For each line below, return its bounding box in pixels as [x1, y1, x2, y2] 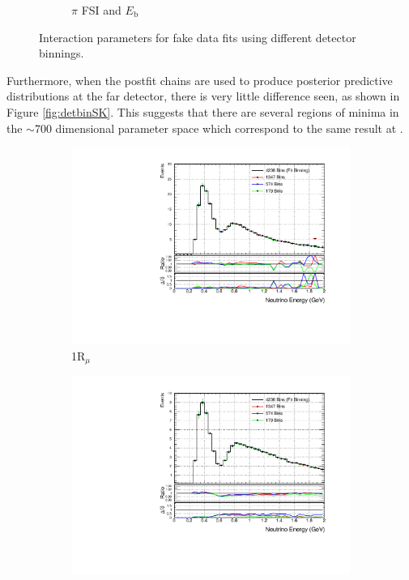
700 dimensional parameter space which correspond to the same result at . [34, 119, 403, 136]
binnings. [39, 45, 84, 62]
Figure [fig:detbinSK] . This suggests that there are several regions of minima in [6, 103, 399, 120]
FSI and [81, 2, 121, 18]
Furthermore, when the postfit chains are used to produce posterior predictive [6, 71, 393, 88]
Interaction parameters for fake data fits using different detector [39, 28, 356, 45]
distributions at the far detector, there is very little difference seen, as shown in [6, 87, 400, 104]
